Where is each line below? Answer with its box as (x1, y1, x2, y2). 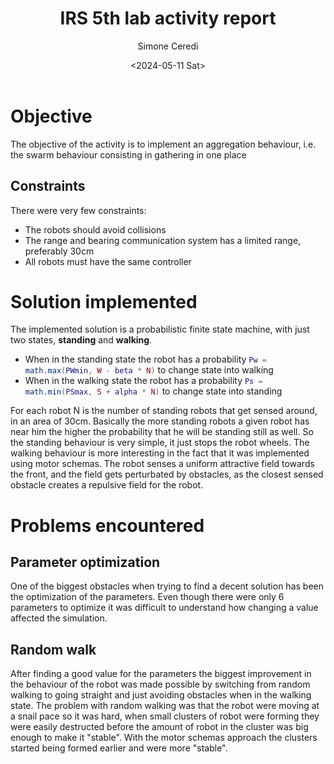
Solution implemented (10, 290, 198, 313)
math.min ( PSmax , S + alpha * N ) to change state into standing (24, 385, 283, 397)
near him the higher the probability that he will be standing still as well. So (10, 426, 314, 438)
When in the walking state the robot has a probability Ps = (24, 375, 263, 387)
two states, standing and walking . (10, 334, 153, 346)
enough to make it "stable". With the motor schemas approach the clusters (10, 732, 318, 744)
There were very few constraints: (10, 204, 147, 216)
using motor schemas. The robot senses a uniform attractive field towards (10, 458, 315, 470)
